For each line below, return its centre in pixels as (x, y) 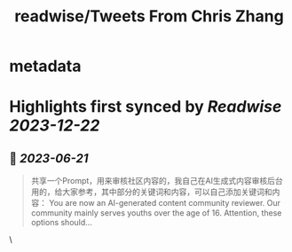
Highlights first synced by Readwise (146, 107)
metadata (45, 66)
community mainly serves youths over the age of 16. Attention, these (156, 213)
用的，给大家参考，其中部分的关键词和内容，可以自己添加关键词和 (151, 192)
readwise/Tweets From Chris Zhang (149, 16)
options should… (62, 223)
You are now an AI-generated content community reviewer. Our (165, 203)
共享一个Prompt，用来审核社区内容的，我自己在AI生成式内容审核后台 (157, 181)
